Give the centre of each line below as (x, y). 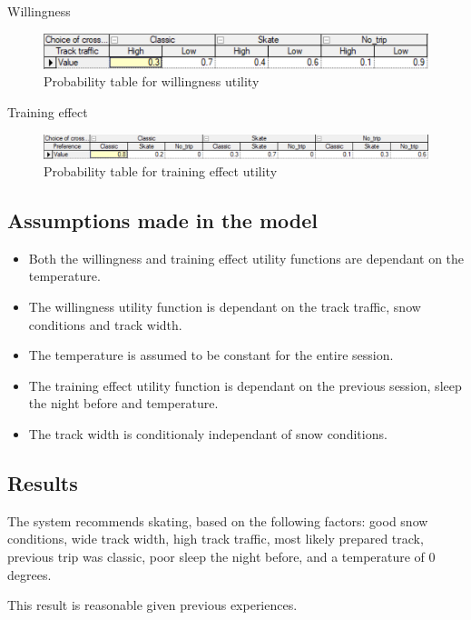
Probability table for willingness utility (152, 81)
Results (43, 483)
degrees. (29, 574)
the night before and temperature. (123, 403)
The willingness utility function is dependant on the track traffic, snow (225, 307)
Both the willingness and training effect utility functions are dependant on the (246, 258)
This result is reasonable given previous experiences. (152, 605)
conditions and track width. (105, 324)
